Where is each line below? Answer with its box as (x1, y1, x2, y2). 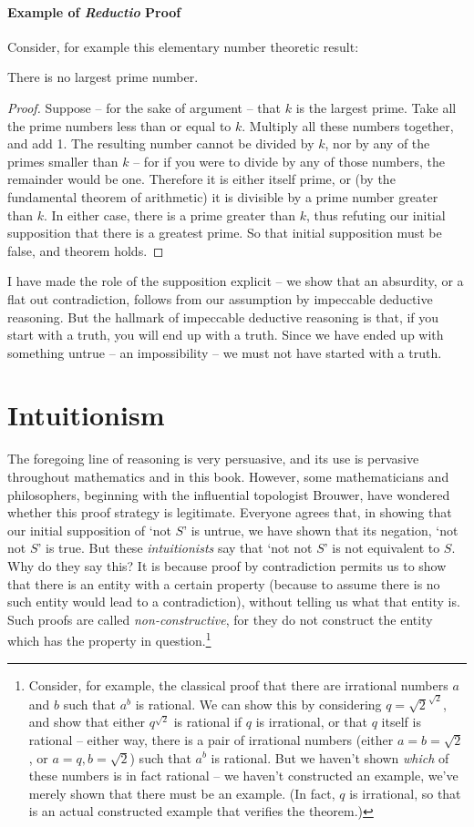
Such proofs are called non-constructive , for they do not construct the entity (7, 609, 433, 628)
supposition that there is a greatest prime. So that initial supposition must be (7, 223, 442, 242)
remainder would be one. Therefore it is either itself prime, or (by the (7, 169, 396, 189)
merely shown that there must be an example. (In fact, (28, 783, 335, 802)
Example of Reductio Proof (7, 2, 181, 21)
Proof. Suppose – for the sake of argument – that (7, 97, 282, 117)
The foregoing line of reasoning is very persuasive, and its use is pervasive (7, 449, 419, 468)
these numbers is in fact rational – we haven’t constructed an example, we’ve (28, 766, 459, 785)
